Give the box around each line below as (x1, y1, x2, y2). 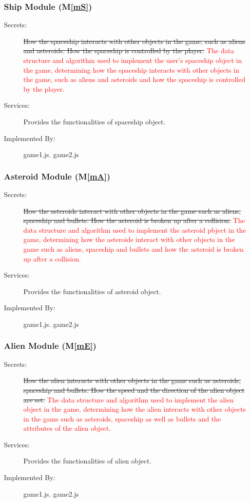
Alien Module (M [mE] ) (4, 340, 96, 352)
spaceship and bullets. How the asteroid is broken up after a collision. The (23, 215, 245, 225)
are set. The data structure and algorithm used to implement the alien (23, 394, 234, 404)
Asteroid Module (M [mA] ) (4, 170, 111, 182)
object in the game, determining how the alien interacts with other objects (23, 404, 246, 414)
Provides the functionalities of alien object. (23, 456, 152, 466)
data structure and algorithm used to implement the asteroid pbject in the (23, 224, 246, 235)
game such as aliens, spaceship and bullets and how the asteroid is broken (23, 243, 244, 254)
